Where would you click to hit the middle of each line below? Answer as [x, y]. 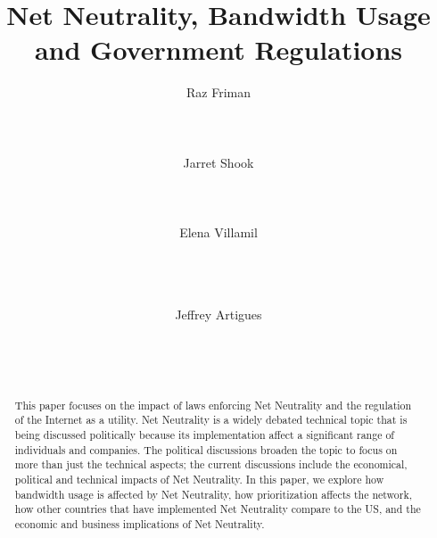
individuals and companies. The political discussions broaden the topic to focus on [206, 449]
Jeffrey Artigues [218, 315]
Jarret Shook [218, 162]
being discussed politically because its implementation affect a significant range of [204, 434]
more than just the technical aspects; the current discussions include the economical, [211, 464]
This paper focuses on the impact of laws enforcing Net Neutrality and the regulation [213, 405]
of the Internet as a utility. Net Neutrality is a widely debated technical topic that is [211, 420]
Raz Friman [218, 92]
